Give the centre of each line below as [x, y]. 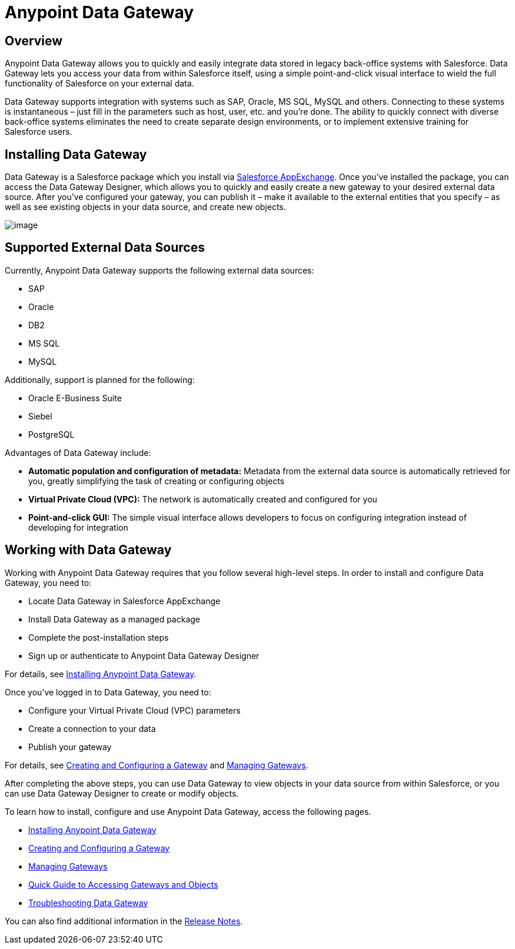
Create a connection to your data [92, 728]
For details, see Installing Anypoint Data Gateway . [101, 674]
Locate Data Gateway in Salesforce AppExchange [124, 601]
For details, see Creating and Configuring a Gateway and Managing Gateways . [157, 765]
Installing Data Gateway [76, 154]
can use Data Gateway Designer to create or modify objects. [122, 793]
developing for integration [78, 527]
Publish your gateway [70, 747]
